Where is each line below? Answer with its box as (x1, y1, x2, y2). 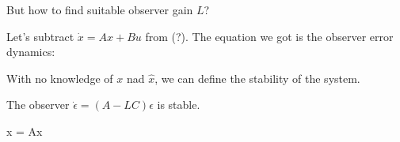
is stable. (157, 96, 200, 113)
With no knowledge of (6, 69, 113, 86)
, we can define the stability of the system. (154, 69, 360, 86)
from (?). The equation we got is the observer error (145, 28, 394, 44)
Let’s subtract (6, 28, 74, 44)
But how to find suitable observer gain (6, 2, 193, 17)
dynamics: (6, 43, 55, 60)
